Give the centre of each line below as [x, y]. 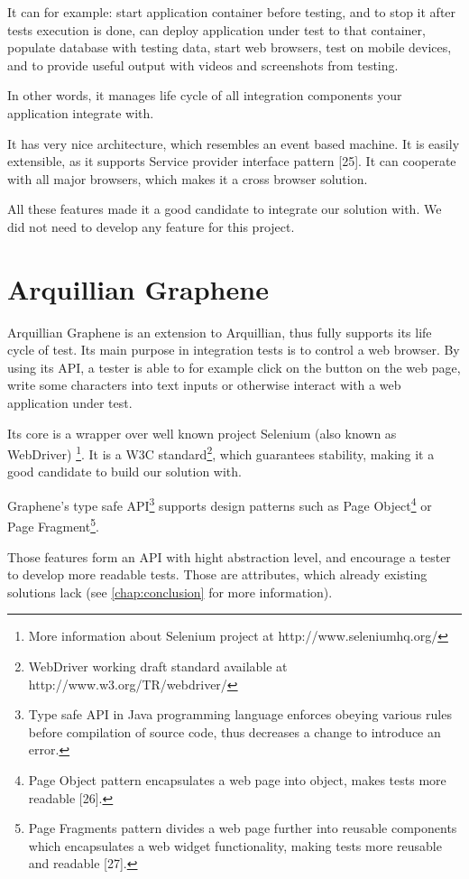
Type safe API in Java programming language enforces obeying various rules [240, 714]
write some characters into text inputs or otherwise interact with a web [204, 385]
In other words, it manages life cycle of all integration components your [205, 95]
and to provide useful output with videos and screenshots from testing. [203, 65]
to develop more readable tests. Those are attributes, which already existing [217, 574]
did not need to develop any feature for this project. [151, 226]
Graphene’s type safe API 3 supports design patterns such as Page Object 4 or [220, 504]
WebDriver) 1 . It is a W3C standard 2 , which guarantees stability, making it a [221, 453]
